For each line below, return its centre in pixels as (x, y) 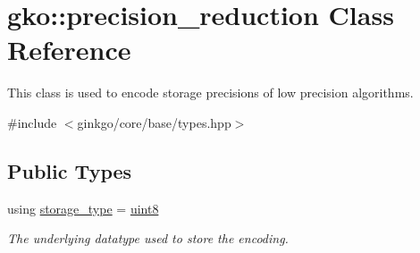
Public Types (70, 170)
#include (32, 122)
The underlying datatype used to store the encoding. (148, 238)
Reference (69, 50)
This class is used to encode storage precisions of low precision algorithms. (210, 93)
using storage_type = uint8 (83, 208)
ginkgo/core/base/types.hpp (154, 122)
